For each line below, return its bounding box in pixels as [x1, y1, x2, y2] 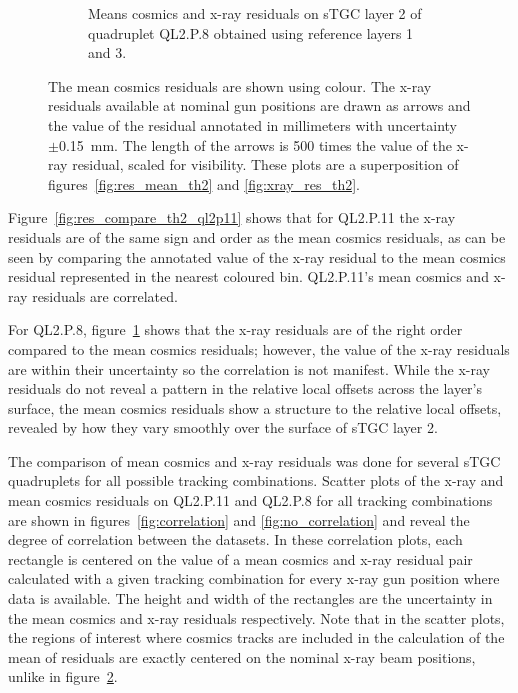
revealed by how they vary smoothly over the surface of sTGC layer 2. [8, 417, 438, 438]
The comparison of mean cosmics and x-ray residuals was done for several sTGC [8, 450, 501, 471]
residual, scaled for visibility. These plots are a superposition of [72, 154, 459, 175]
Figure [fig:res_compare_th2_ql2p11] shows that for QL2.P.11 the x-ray [8, 207, 456, 228]
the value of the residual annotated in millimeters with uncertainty [48, 114, 458, 135]
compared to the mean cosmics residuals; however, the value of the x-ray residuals [8, 338, 510, 359]
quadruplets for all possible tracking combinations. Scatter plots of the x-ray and [8, 470, 504, 491]
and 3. [88, 42, 127, 63]
